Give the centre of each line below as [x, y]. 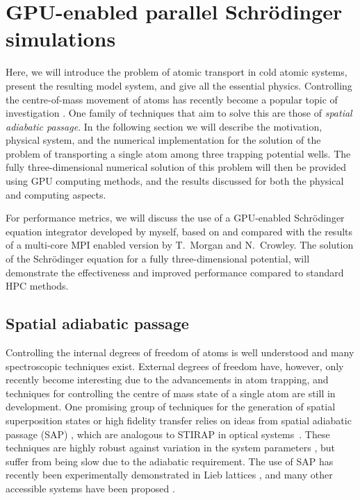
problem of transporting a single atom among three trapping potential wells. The [178, 153]
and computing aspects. [56, 194]
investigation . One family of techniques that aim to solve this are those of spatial [179, 113]
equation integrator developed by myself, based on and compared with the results [179, 231]
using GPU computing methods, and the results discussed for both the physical [175, 181]
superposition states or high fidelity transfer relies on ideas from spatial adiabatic [179, 420]
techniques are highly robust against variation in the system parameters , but [170, 448]
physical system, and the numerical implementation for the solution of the [163, 140]
